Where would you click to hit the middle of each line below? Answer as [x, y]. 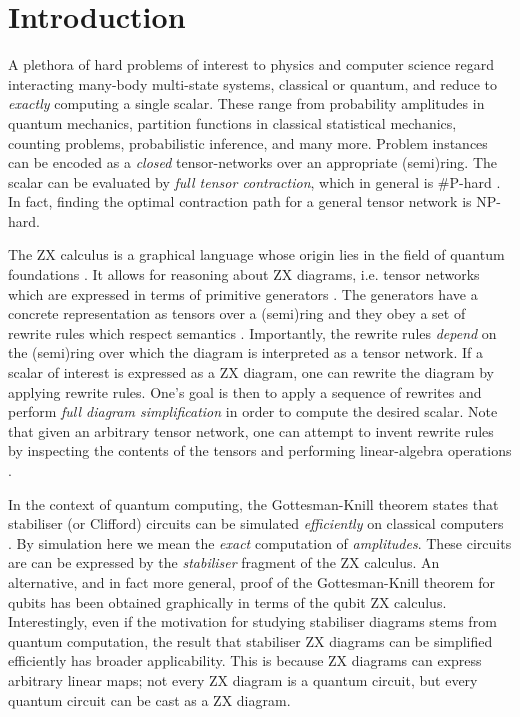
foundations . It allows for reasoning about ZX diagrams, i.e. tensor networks [244, 274]
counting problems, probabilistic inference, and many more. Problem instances [248, 142]
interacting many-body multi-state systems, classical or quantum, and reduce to [253, 83]
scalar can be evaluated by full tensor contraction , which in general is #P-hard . [254, 181]
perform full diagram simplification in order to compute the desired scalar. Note [253, 411]
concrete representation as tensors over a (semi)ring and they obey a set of [237, 313]
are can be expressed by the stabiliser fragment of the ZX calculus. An [224, 562]
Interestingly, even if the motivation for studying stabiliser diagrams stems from [252, 621]
